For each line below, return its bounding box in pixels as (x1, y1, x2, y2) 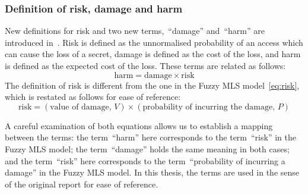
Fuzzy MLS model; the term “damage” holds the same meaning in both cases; (5, 142, 290, 155)
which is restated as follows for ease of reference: (5, 90, 181, 103)
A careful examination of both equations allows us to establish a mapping (5, 119, 273, 132)
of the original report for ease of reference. (5, 177, 158, 190)
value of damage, (50, 102, 112, 111)
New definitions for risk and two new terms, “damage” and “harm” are (5, 24, 265, 37)
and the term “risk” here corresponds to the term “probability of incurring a (5, 154, 285, 167)
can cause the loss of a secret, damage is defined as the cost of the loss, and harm (5, 48, 301, 60)
